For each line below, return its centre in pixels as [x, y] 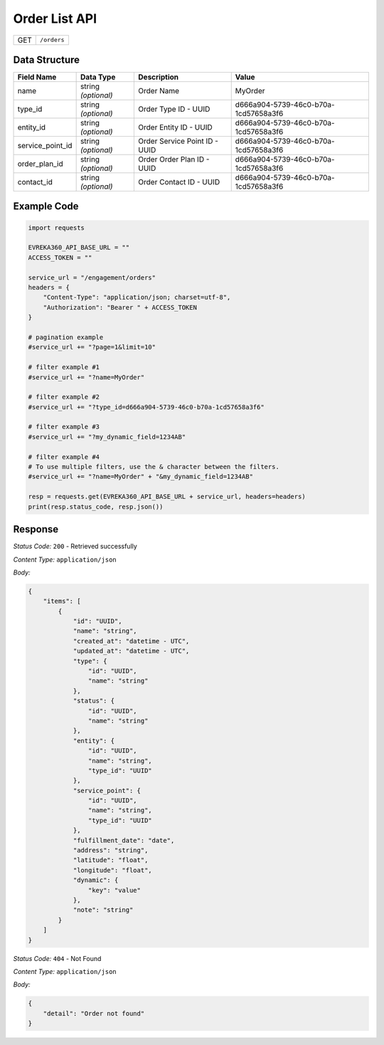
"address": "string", [111, 850]
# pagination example [66, 337]
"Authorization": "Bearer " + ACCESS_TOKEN [120, 307]
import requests [57, 227]
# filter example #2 [64, 397]
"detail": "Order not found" [94, 1013]
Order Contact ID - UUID [179, 182]
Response [36, 529]
